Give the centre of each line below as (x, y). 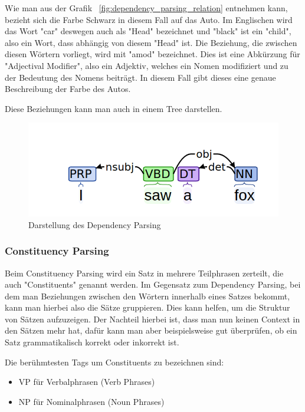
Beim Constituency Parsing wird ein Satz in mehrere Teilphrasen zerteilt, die (144, 273)
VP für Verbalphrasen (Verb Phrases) (87, 382)
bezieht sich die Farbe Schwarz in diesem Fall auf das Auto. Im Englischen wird (149, 19)
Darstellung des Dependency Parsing (95, 224)
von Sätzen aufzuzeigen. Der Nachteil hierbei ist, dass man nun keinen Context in (152, 319)
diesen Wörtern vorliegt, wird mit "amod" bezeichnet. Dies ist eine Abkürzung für (152, 54)
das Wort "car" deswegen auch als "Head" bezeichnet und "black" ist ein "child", (148, 31)
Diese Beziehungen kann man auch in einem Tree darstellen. (114, 108)
